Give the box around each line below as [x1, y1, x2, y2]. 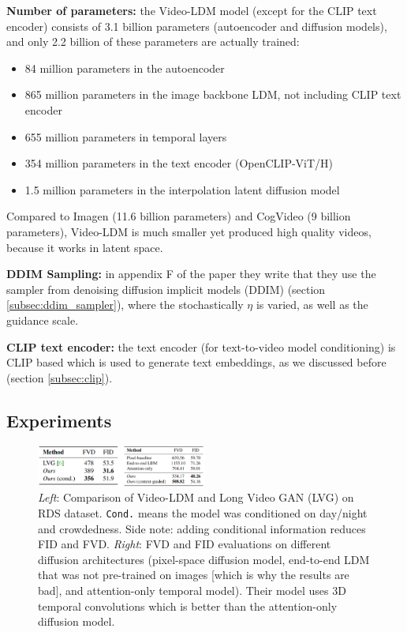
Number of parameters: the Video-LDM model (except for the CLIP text [6, 2, 377, 18]
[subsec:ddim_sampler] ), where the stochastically [6, 296, 244, 313]
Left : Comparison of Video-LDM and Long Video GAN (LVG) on [38, 489, 354, 506]
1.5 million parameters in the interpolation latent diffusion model [24, 181, 340, 197]
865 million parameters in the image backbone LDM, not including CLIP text [24, 86, 401, 103]
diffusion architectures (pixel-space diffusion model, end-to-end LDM [38, 551, 370, 567]
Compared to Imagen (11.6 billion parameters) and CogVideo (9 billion [6, 208, 351, 224]
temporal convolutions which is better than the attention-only [38, 597, 338, 614]
